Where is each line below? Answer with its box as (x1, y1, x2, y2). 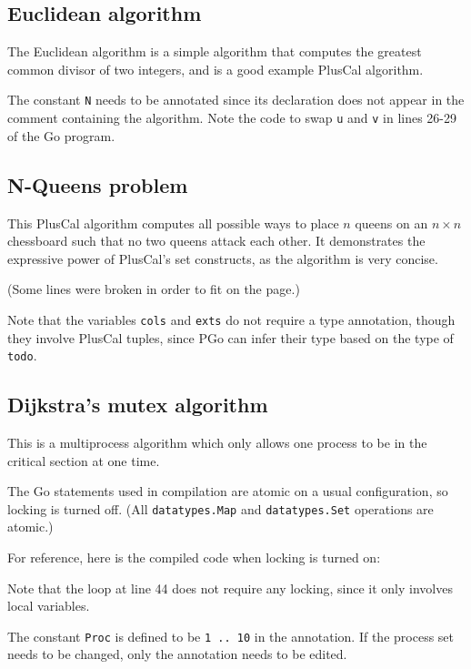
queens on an (355, 213, 428, 232)
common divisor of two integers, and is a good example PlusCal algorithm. (7, 59, 424, 78)
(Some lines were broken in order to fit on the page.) (7, 279, 300, 299)
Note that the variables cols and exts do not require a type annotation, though (7, 309, 456, 329)
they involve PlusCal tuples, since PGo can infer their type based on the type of (7, 328, 454, 347)
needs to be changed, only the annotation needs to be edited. (7, 644, 347, 664)
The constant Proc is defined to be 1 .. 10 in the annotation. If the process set (7, 626, 454, 645)
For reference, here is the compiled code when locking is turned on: (7, 548, 381, 567)
